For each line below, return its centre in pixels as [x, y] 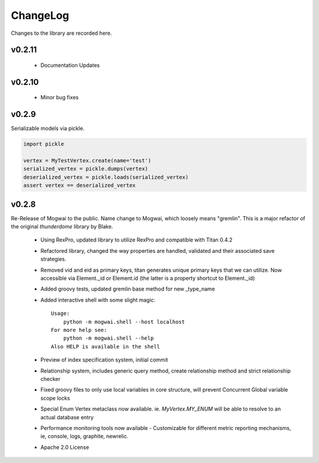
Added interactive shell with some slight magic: [98, 300]
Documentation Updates [70, 65]
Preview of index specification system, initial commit [104, 360]
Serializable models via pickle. [48, 128]
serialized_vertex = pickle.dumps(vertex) [86, 169]
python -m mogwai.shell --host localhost [124, 322]
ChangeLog [40, 15]
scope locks [55, 398]
